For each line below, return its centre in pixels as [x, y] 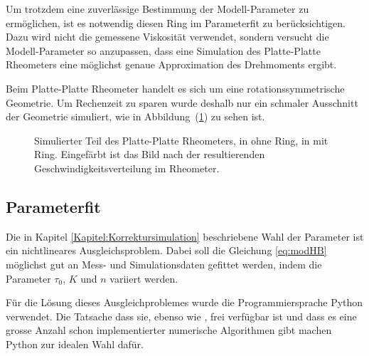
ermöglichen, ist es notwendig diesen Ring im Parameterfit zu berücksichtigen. [176, 22]
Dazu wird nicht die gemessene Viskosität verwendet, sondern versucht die [167, 37]
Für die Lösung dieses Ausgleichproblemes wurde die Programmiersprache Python [184, 302]
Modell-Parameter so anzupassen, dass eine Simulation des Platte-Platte [163, 50]
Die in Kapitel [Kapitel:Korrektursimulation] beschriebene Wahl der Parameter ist [185, 236]
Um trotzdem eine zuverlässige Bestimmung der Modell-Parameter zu [157, 9]
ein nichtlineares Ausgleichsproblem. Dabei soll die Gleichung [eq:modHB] [166, 250]
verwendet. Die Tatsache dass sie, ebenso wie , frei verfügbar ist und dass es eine [181, 316]
